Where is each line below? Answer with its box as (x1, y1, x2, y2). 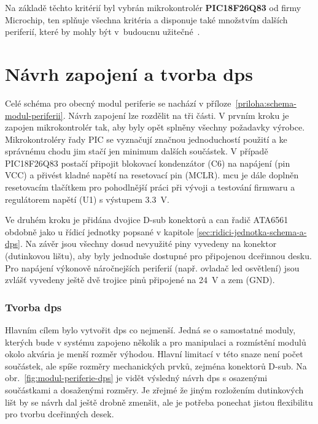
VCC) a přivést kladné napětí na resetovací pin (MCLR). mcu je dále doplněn (5, 168, 299, 181)
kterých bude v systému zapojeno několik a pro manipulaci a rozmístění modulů (5, 335, 306, 348)
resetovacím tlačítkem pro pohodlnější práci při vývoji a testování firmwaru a (5, 181, 295, 194)
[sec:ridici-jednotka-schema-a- (196, 225, 307, 238)
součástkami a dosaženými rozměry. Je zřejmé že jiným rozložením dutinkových (5, 384, 304, 396)
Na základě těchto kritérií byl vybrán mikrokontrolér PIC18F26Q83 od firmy (5, 1, 301, 13)
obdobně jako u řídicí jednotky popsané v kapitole (5, 225, 194, 238)
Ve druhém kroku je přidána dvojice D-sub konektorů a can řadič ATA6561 (5, 213, 289, 226)
